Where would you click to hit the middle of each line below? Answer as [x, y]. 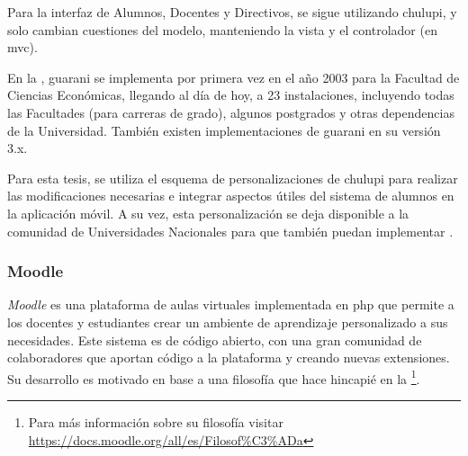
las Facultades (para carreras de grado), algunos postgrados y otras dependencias [231, 112]
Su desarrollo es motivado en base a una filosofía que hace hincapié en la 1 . [214, 377]
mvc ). [22, 47]
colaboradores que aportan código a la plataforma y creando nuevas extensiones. [229, 358]
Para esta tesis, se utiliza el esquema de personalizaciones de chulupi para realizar [233, 178]
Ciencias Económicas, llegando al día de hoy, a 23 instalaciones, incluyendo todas [231, 95]
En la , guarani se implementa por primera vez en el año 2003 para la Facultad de [234, 77]
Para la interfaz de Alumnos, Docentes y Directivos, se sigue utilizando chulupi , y [232, 12]
